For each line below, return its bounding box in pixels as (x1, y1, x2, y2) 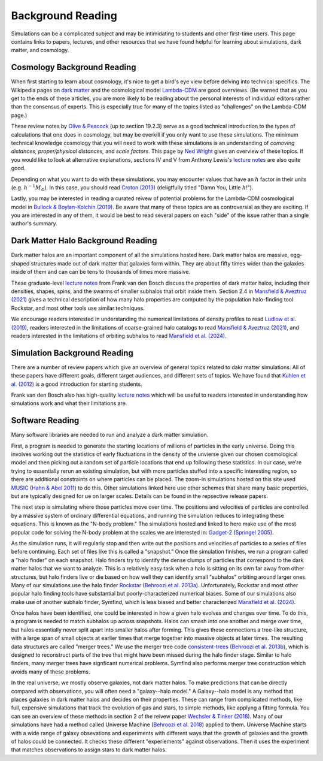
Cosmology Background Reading (11, 62, 137, 73)
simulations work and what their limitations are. (11, 400, 127, 407)
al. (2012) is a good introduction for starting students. (11, 380, 143, 388)
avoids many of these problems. (11, 668, 90, 675)
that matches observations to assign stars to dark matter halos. (11, 746, 167, 753)
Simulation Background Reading (11, 348, 134, 358)
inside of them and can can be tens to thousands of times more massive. (11, 268, 191, 276)
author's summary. (11, 220, 58, 227)
